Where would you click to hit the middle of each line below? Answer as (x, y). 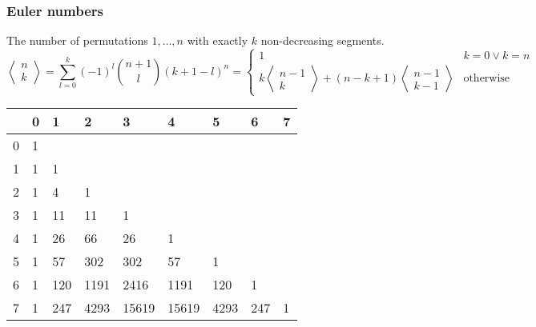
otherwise (487, 79)
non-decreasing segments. (322, 40)
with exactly (218, 40)
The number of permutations (77, 40)
